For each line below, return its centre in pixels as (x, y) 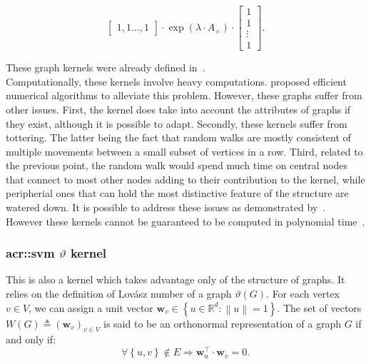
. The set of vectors (319, 307)
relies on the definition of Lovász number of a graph (119, 294)
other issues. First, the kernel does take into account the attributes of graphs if (178, 109)
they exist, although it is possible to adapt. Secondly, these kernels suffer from (177, 123)
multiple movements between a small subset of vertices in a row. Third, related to (184, 151)
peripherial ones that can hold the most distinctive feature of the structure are (177, 193)
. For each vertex (303, 294)
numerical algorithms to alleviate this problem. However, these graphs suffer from (184, 95)
